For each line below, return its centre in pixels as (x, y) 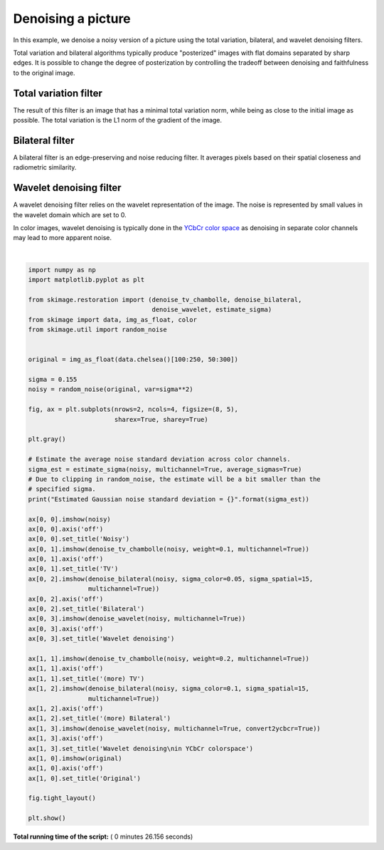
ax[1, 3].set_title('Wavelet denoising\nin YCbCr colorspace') (141, 748)
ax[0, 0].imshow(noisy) (70, 519)
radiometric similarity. (45, 167)
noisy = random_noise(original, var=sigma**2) (111, 389)
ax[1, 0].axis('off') (66, 768)
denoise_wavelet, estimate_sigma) (212, 310)
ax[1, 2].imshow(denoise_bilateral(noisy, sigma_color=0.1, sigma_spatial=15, (169, 689)
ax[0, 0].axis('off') (66, 529)
